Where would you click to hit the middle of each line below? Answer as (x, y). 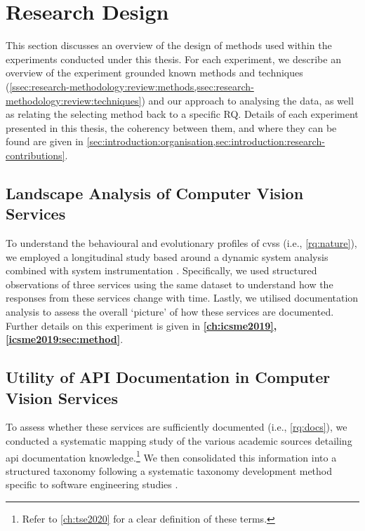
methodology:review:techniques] (74, 100)
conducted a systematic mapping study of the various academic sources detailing (179, 441)
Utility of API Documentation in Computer (168, 377)
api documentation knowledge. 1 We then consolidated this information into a (171, 456)
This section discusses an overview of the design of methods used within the (169, 45)
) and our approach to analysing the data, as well (247, 100)
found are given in (45, 141)
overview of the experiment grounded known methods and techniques (154, 73)
